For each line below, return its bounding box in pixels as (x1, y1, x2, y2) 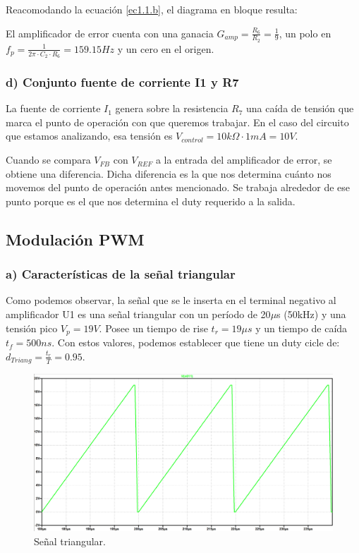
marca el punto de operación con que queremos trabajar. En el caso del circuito (6, 114, 349, 129)
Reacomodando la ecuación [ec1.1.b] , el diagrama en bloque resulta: (6, 2, 298, 16)
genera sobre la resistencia (115, 101, 229, 116)
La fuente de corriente (6, 101, 101, 116)
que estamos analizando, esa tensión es (6, 128, 173, 143)
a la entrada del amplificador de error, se (155, 152, 332, 167)
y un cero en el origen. (117, 41, 214, 56)
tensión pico (6, 320, 58, 335)
